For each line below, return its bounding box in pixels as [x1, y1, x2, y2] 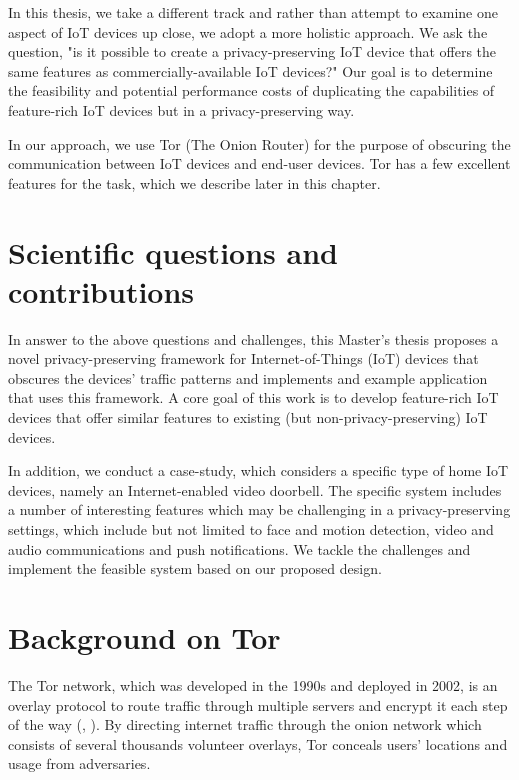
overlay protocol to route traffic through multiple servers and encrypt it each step [8, 694, 508, 715]
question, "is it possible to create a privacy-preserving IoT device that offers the [8, 41, 497, 62]
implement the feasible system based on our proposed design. [8, 558, 382, 579]
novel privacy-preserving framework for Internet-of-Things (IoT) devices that [8, 348, 479, 369]
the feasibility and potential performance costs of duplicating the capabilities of [8, 80, 495, 101]
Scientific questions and [8, 231, 338, 272]
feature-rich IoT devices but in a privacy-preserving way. [8, 99, 355, 120]
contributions [8, 270, 195, 311]
